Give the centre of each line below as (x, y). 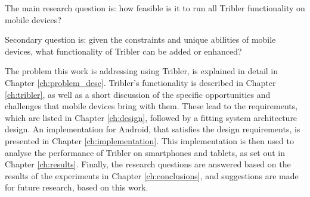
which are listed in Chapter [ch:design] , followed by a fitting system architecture (151, 117)
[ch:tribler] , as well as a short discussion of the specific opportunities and (138, 94)
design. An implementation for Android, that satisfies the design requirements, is (153, 129)
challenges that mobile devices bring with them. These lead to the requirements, (151, 106)
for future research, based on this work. (77, 187)
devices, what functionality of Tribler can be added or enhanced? (123, 51)
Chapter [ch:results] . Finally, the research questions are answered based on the (148, 164)
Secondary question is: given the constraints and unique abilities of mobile (140, 39)
